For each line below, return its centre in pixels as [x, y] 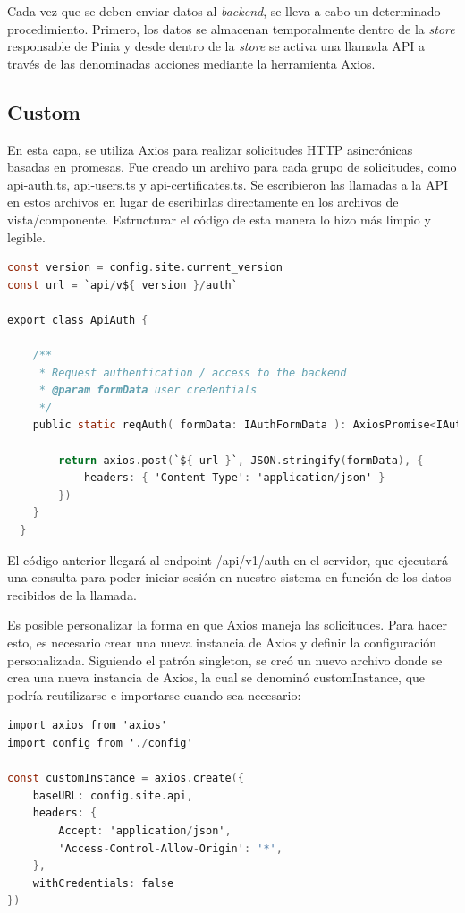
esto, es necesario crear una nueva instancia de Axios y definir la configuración [222, 642]
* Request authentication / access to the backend [193, 372]
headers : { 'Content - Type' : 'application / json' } [234, 478]
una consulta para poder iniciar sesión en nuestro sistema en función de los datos [229, 577]
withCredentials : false [103, 883]
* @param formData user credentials [148, 390]
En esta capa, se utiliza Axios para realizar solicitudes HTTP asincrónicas [210, 149]
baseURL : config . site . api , [113, 795]
